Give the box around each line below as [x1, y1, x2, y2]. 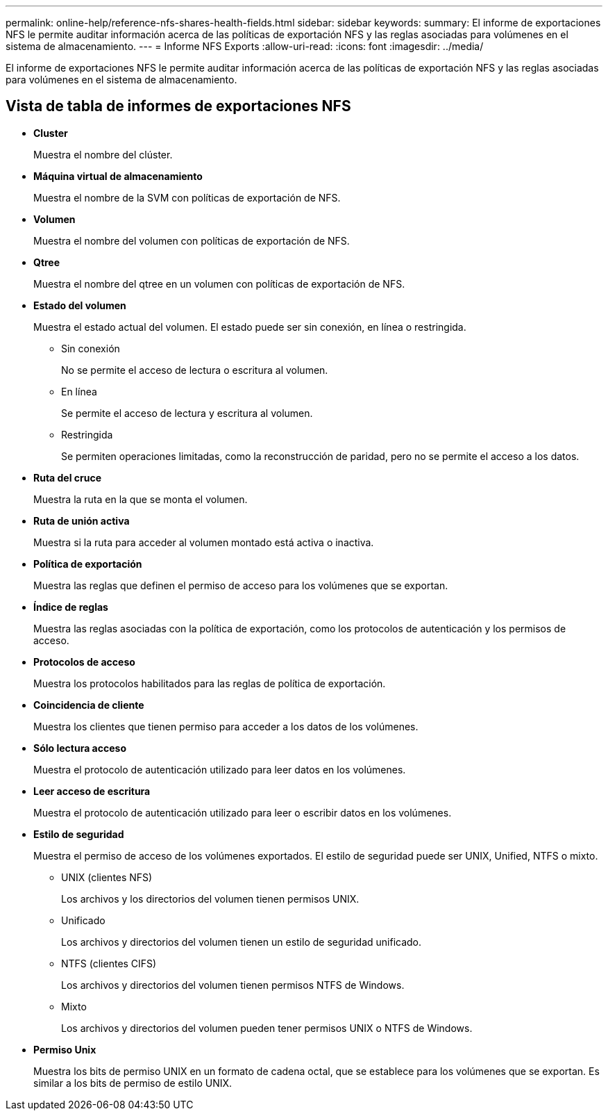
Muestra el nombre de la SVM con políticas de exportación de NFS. [33, 191, 341, 204]
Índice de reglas [33, 600, 108, 613]
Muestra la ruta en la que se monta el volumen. [33, 493, 248, 505]
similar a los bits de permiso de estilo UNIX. [33, 1076, 233, 1089]
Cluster [33, 126, 68, 139]
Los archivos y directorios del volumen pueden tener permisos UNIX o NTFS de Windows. [61, 1021, 473, 1034]
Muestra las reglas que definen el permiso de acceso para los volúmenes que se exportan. [33, 579, 448, 591]
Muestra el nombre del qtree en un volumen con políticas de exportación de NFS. [33, 277, 405, 290]
